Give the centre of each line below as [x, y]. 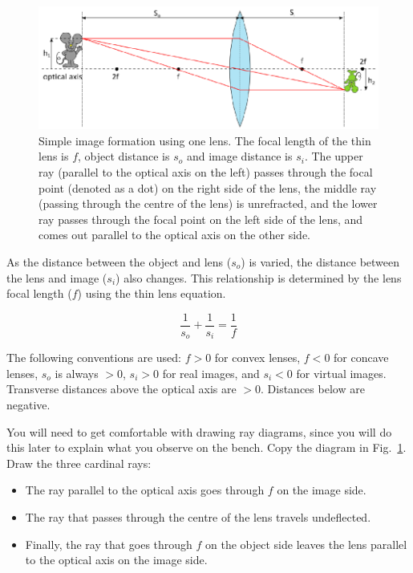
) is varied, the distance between [320, 261]
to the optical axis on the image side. [116, 560]
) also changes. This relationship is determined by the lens [259, 277]
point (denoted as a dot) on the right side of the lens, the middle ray [208, 187]
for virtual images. [341, 373]
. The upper [334, 156]
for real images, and [211, 373]
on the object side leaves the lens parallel [306, 544]
